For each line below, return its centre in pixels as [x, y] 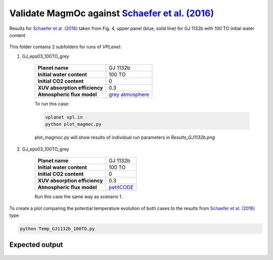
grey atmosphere [129, 95]
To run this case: [52, 104]
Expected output [36, 245]
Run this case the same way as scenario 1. [79, 197]
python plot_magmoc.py [73, 124]
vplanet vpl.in [64, 117]
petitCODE [121, 188]
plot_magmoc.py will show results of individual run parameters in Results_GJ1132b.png [125, 137]
